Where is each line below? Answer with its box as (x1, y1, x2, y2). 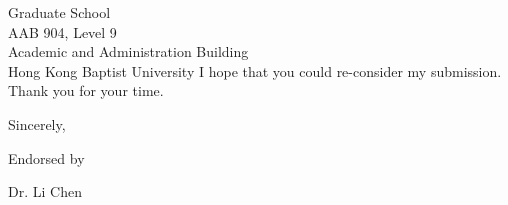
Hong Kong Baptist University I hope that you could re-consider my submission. (8, 60, 502, 81)
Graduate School (8, 2, 111, 22)
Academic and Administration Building (8, 41, 249, 62)
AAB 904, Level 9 (8, 21, 117, 42)
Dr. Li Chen (8, 181, 82, 202)
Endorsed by (8, 147, 85, 168)
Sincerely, (8, 113, 66, 134)
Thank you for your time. (8, 80, 164, 101)
